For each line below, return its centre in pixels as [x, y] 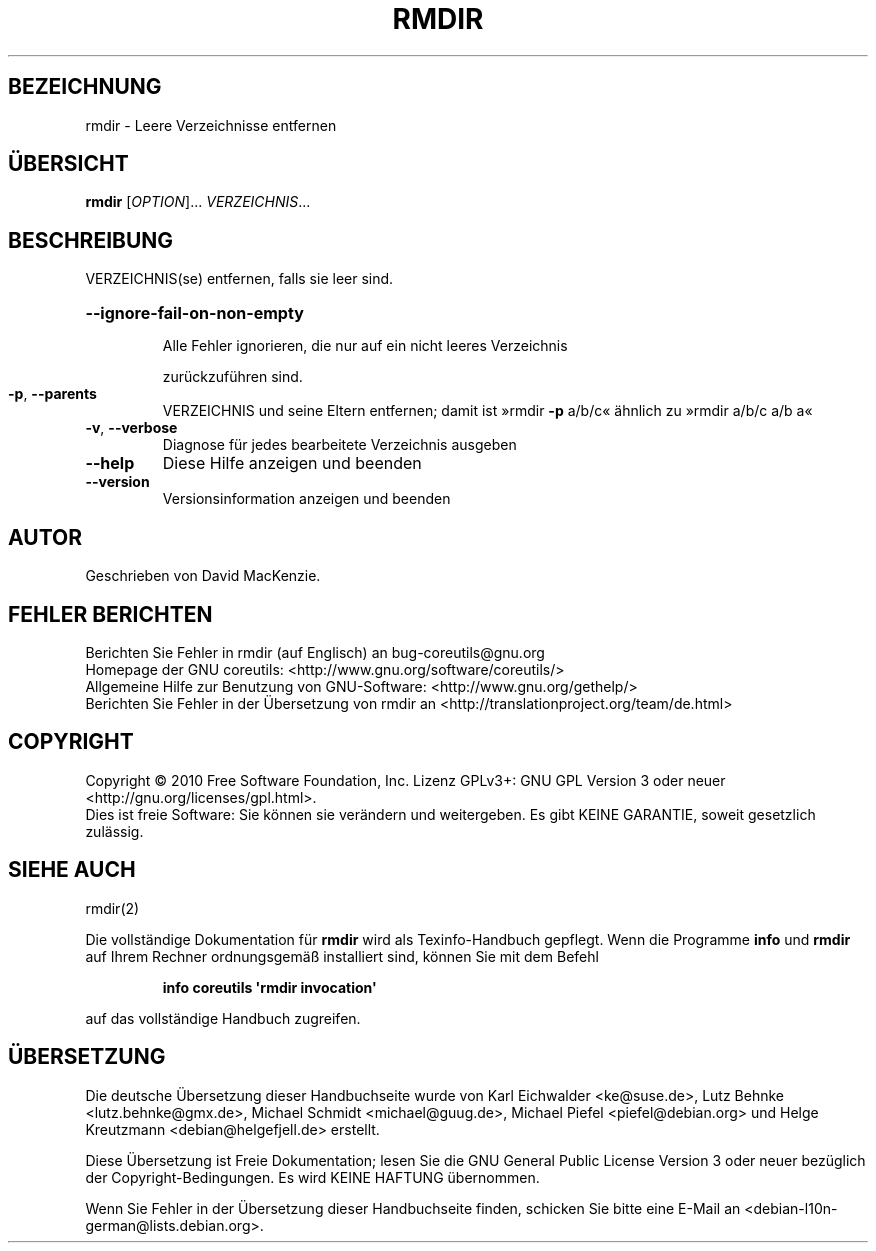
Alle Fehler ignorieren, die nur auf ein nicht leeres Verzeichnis [365, 346]
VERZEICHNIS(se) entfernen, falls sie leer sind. [239, 279]
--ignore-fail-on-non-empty [194, 313]
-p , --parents [52, 394]
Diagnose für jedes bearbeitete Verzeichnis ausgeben [339, 445]
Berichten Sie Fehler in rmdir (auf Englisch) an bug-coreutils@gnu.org [315, 652]
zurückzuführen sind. [232, 377]
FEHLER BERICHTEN [110, 614]
